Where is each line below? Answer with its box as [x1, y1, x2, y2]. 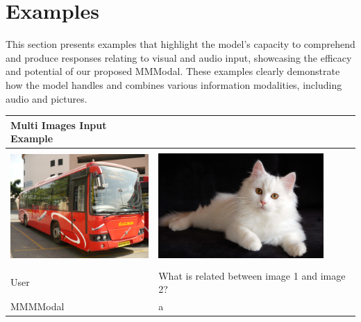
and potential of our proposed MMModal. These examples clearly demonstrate [6, 64, 340, 78]
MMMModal [10, 298, 65, 313]
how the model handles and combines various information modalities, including [6, 77, 342, 92]
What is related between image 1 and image [158, 268, 346, 282]
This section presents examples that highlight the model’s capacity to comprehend [6, 37, 355, 51]
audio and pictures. [6, 91, 87, 105]
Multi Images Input [10, 117, 107, 132]
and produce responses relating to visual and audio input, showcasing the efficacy [6, 50, 352, 65]
